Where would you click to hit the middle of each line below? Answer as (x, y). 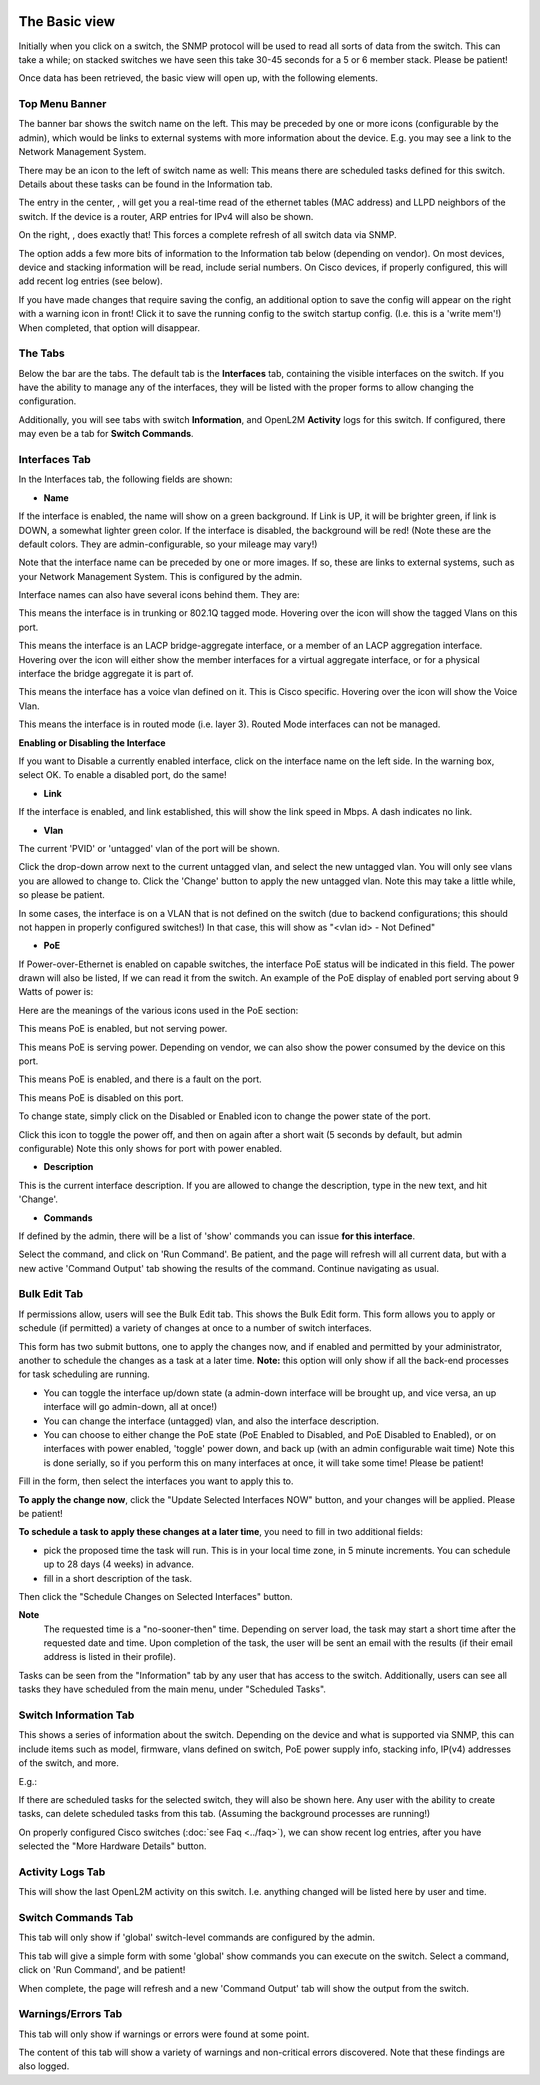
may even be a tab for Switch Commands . (106, 434)
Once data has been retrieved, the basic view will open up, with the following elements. (198, 78)
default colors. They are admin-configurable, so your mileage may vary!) (168, 544)
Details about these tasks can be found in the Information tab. (146, 184)
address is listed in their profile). (110, 1657)
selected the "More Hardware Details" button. (112, 1846)
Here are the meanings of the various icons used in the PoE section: (158, 1010)
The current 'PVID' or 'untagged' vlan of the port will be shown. (149, 848)
